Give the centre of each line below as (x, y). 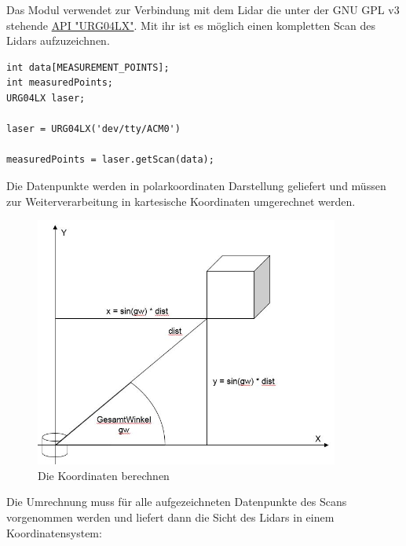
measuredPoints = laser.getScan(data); (110, 160)
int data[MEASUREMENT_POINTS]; (88, 67)
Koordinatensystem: (54, 532)
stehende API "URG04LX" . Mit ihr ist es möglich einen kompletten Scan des (191, 25)
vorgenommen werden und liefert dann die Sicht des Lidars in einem (170, 517)
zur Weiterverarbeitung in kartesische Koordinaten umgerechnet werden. (181, 201)
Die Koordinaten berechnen (104, 475)
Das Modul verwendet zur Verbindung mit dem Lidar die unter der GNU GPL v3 (203, 9)
